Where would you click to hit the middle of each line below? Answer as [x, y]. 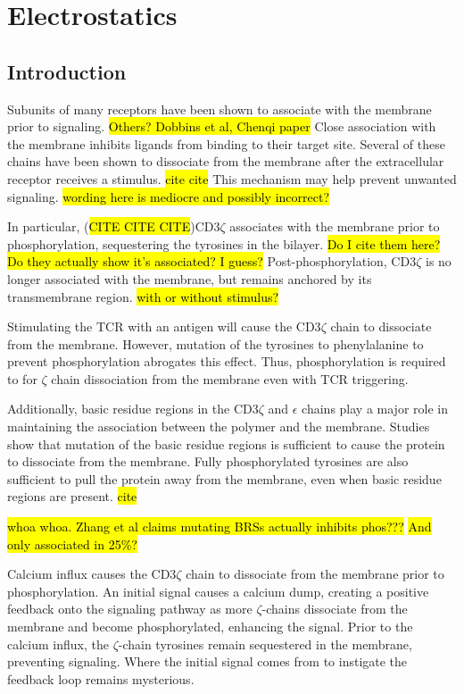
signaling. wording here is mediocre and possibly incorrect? [169, 196]
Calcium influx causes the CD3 [92, 574]
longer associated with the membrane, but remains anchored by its [190, 278]
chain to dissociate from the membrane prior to [315, 574]
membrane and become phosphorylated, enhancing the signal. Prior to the [210, 627]
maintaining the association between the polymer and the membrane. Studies [219, 426]
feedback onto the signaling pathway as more [130, 609]
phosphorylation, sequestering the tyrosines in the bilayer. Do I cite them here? [224, 243]
